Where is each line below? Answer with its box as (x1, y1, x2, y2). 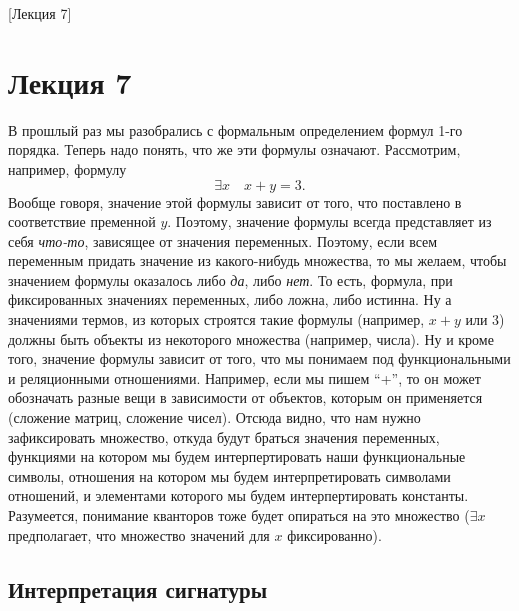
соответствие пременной (8, 211, 156, 232)
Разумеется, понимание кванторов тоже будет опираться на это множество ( (8, 505, 470, 525)
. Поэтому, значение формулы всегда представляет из (167, 211, 492, 232)
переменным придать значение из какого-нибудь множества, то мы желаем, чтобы (8, 250, 507, 271)
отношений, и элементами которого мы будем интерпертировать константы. (8, 485, 469, 506)
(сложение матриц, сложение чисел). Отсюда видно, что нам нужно (8, 407, 421, 428)
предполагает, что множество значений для (8, 524, 270, 545)
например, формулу (8, 158, 127, 179)
